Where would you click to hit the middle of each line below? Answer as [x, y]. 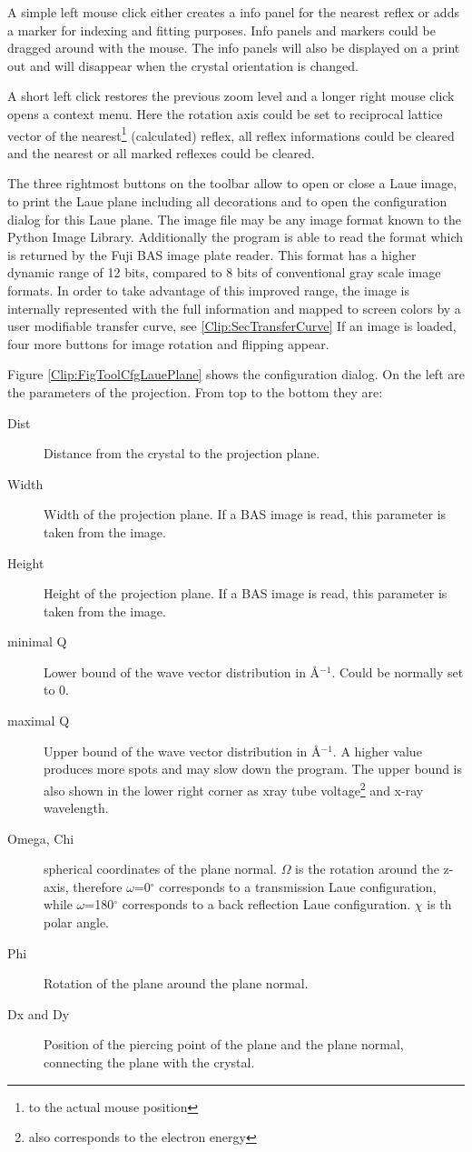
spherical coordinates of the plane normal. [160, 869]
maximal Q [39, 721]
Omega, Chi [41, 838]
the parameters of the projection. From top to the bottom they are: [195, 391]
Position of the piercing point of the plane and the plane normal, [224, 1044]
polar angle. [77, 922]
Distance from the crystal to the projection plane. [182, 453]
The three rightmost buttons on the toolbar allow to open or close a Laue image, [232, 183]
